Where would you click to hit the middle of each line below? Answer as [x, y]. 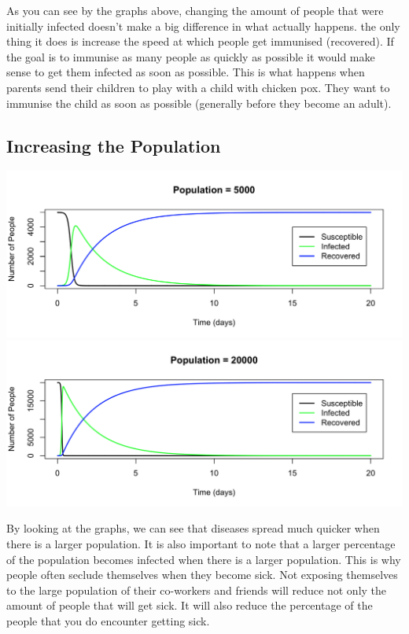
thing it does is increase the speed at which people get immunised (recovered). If [200, 41]
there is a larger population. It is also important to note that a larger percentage [201, 543]
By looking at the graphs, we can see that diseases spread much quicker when [193, 528]
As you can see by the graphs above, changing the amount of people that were [195, 10]
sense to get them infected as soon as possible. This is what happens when [186, 72]
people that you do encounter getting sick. [108, 620]
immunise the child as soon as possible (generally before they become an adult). [199, 103]
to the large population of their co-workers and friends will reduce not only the [197, 590]
